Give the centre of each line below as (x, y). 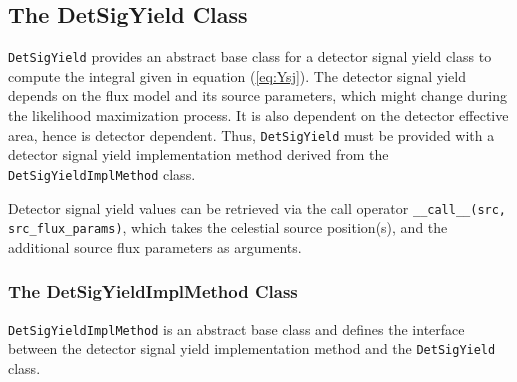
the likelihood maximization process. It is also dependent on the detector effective (258, 115)
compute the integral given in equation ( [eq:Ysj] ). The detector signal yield (237, 75)
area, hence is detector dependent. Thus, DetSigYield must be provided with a (251, 134)
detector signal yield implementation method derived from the (198, 154)
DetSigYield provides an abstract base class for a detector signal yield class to (250, 56)
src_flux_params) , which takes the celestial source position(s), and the (228, 227)
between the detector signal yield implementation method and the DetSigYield (252, 348)
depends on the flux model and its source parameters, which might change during (258, 95)
